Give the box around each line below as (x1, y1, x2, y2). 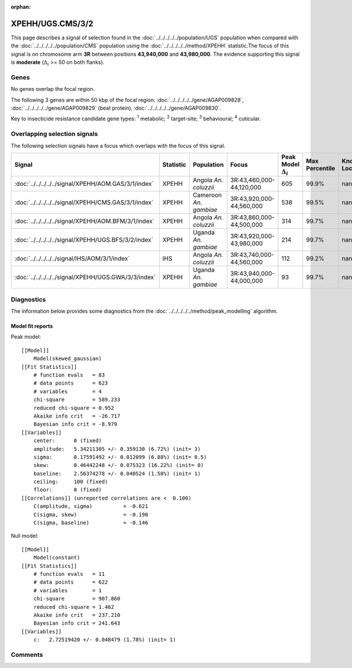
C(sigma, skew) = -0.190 (33, 511, 148, 518)
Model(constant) (33, 554, 80, 561)
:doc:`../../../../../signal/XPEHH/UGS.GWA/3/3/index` (14, 273, 156, 282)
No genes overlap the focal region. (11, 86, 95, 93)
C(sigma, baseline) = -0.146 (33, 520, 148, 526)
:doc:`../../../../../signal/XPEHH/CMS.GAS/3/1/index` (14, 198, 154, 206)
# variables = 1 (33, 587, 102, 594)
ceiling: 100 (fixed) (33, 479, 109, 485)
